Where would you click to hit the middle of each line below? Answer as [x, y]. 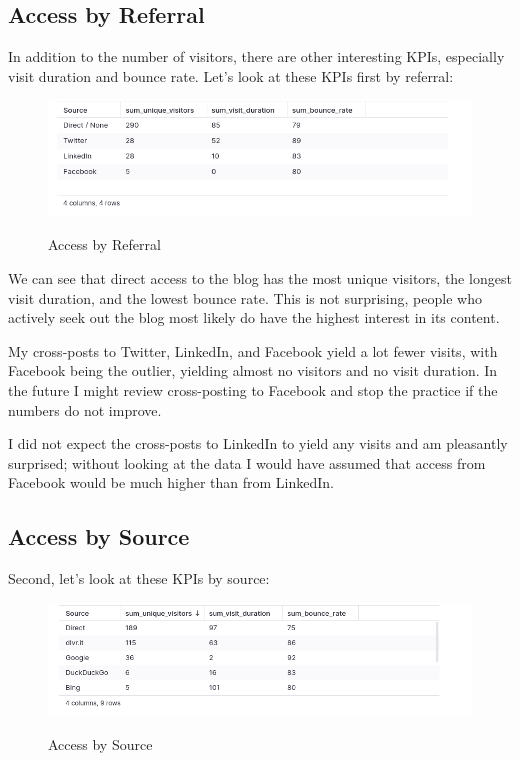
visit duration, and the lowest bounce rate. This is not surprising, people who [245, 297]
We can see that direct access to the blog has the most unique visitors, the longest [260, 278]
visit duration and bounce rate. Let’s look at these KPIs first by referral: [231, 75]
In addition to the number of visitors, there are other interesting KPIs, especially [256, 56]
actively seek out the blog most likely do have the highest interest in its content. [254, 317]
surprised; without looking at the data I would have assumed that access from [247, 462]
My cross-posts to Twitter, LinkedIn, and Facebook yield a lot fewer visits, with [253, 350]
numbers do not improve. [85, 409]
